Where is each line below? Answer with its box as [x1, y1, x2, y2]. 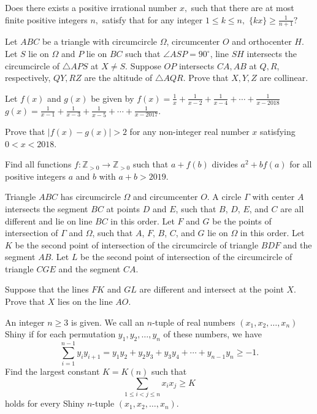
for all [289, 158, 312, 171]
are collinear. [259, 71, 308, 84]
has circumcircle [60, 190, 121, 203]
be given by [91, 91, 134, 104]
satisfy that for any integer [102, 13, 203, 26]
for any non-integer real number [129, 125, 250, 137]
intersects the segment [5, 202, 88, 215]
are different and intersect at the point [139, 283, 284, 296]
